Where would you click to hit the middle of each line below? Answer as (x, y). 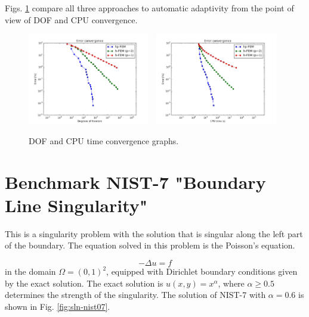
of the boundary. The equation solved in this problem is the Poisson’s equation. (150, 245)
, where (231, 283)
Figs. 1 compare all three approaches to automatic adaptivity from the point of (149, 8)
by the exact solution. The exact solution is (84, 283)
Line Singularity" (76, 205)
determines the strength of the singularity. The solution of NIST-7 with (135, 295)
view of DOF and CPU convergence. (71, 19)
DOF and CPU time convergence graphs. (104, 140)
